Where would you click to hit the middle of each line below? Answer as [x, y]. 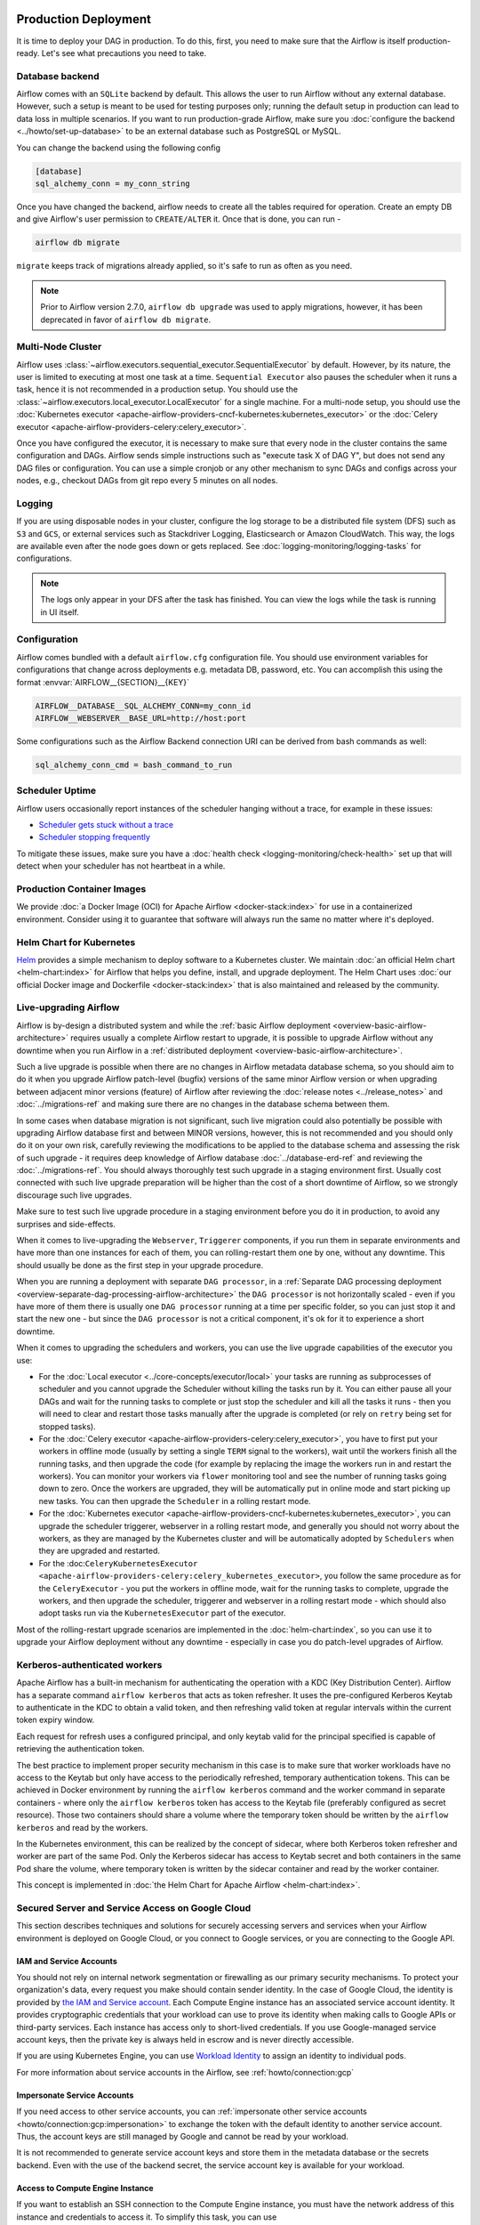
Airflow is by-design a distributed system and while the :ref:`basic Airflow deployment [173, 1025]
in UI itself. [60, 612]
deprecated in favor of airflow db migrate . [126, 320]
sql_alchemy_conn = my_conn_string [112, 183]
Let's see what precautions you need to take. [124, 53]
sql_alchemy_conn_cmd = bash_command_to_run [134, 765]
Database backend [58, 76]
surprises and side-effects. [66, 1224]
